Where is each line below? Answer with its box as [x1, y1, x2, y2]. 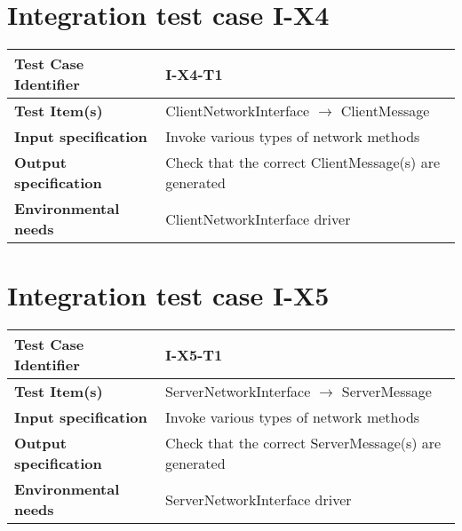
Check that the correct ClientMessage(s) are [165, 152, 441, 173]
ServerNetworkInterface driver [164, 488, 352, 510]
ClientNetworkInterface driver [165, 208, 351, 229]
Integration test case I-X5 [7, 277, 330, 313]
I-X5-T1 [164, 344, 223, 365]
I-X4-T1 [165, 63, 223, 84]
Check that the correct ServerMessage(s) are [164, 432, 442, 454]
